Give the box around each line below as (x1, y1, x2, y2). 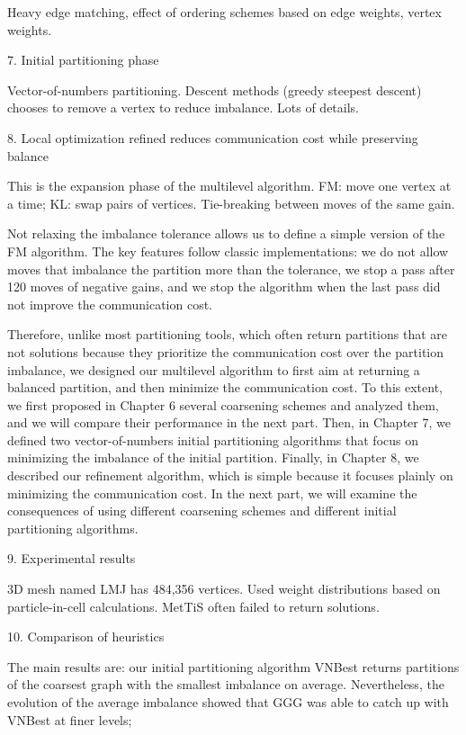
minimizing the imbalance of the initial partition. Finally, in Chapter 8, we (7, 448, 419, 467)
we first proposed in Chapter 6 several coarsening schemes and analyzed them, (7, 395, 439, 414)
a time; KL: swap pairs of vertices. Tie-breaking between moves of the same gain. (7, 193, 455, 212)
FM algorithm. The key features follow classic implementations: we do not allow (7, 241, 449, 260)
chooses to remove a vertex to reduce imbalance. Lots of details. (7, 98, 359, 117)
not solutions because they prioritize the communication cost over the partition (7, 342, 444, 361)
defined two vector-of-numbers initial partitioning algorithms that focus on (7, 430, 418, 449)
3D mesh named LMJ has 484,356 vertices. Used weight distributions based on (7, 579, 441, 598)
